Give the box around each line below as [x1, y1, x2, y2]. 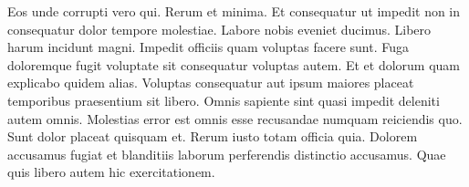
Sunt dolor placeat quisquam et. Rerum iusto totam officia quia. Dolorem [7, 127, 418, 146]
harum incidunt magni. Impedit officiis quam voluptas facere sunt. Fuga [7, 37, 409, 57]
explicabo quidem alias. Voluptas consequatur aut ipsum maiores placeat [7, 73, 414, 92]
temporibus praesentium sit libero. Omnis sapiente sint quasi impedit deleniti [7, 90, 440, 109]
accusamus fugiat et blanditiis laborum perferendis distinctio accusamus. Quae [7, 144, 446, 163]
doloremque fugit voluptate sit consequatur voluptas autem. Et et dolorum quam [7, 55, 461, 74]
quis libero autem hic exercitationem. [7, 162, 215, 182]
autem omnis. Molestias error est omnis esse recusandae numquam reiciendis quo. [7, 109, 463, 128]
